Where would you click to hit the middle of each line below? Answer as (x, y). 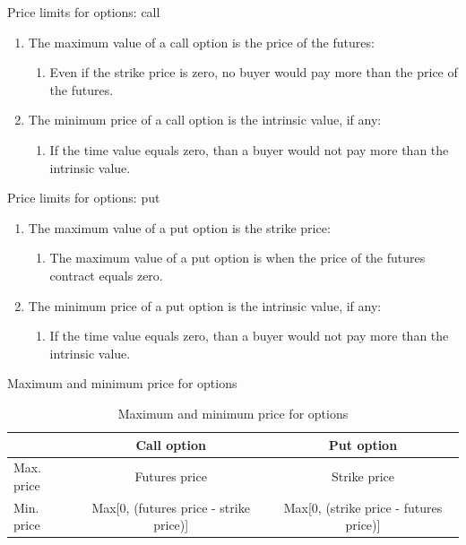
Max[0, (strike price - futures (363, 507)
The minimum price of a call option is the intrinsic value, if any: (205, 120)
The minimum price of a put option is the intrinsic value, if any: (205, 305)
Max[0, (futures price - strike (171, 507)
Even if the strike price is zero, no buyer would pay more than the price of (254, 72)
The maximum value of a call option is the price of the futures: (201, 42)
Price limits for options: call (84, 12)
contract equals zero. (106, 275)
